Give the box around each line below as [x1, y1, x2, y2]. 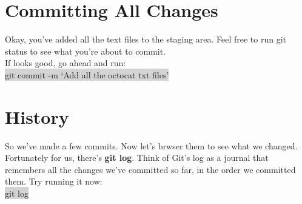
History [5, 104, 69, 129]
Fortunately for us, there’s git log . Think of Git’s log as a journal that [5, 151, 269, 164]
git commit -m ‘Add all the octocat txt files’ [5, 68, 169, 81]
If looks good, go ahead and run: [5, 56, 126, 69]
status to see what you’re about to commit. [5, 44, 166, 57]
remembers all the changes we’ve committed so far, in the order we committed [5, 163, 296, 175]
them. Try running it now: [5, 175, 102, 188]
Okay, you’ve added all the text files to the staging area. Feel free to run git [5, 33, 287, 46]
